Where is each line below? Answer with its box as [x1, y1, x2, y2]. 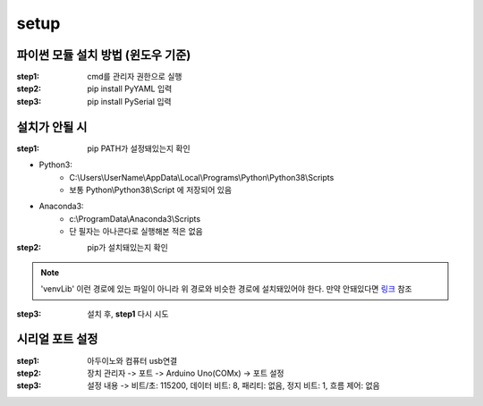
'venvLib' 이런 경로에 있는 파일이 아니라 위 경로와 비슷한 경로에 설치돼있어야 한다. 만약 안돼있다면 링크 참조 [40, 283, 412, 294]
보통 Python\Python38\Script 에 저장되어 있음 [69, 184, 233, 195]
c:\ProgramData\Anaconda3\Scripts [69, 213, 201, 224]
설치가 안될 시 [16, 119, 88, 134]
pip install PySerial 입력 [87, 96, 172, 106]
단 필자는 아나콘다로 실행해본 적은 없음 [69, 226, 203, 237]
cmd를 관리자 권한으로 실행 [87, 72, 182, 82]
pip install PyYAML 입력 [87, 83, 173, 94]
